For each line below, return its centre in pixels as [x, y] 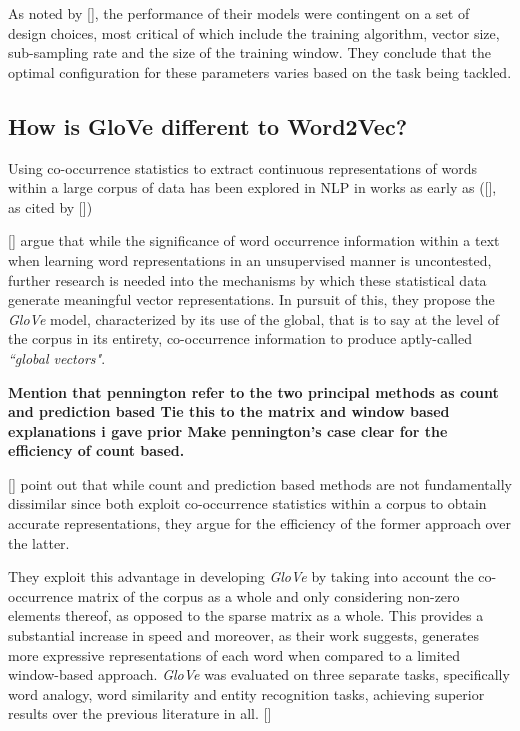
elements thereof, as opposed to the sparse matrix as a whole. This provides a [246, 615]
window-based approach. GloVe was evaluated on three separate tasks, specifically [259, 674]
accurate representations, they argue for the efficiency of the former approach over [259, 523]
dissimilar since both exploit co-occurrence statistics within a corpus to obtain [247, 503]
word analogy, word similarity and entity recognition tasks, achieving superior [246, 693]
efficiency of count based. [96, 450]
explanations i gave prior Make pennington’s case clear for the [228, 430]
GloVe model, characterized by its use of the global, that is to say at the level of [254, 318]
